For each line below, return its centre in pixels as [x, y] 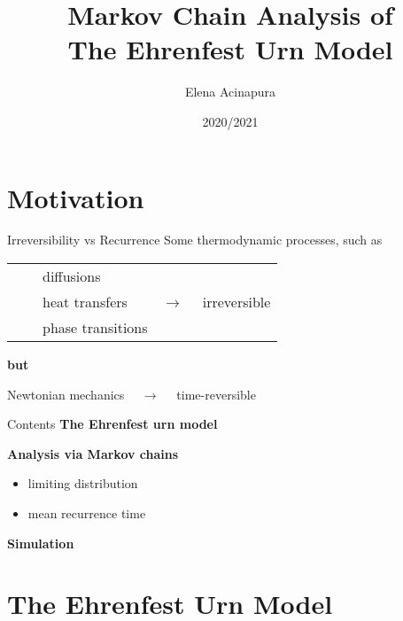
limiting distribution [83, 483]
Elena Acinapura [230, 92]
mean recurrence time [87, 513]
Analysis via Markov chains [93, 453]
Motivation [76, 197]
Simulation [41, 543]
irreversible [236, 302]
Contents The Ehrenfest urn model [112, 424]
